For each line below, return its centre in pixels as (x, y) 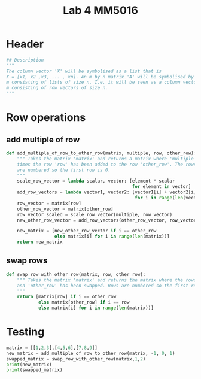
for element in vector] (162, 187)
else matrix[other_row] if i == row (84, 302)
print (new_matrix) (29, 365)
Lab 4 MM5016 (100, 10)
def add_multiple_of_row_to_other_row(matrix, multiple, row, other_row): (101, 153)
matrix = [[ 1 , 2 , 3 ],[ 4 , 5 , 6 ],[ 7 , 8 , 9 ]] (52, 348)
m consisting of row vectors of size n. (57, 88)
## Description (25, 60)
